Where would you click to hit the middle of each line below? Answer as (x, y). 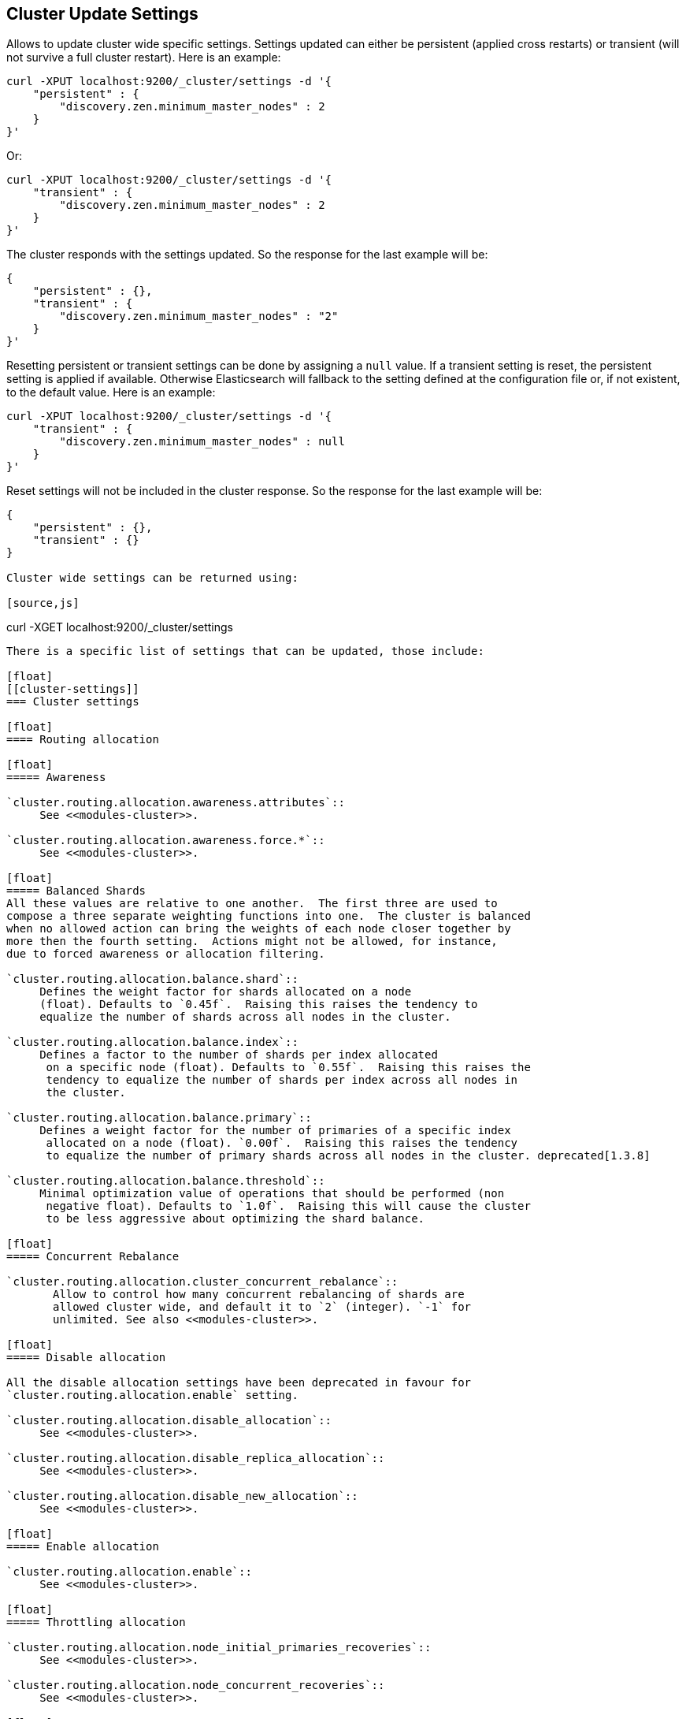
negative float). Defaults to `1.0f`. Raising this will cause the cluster (288, 1206)
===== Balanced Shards (76, 891)
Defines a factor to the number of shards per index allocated (239, 1055)
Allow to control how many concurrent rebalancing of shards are (259, 1295)
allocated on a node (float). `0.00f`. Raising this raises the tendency (282, 1143)
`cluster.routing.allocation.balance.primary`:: (159, 1118)
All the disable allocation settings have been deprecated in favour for (239, 1383)
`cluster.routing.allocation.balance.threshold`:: (166, 1181)
